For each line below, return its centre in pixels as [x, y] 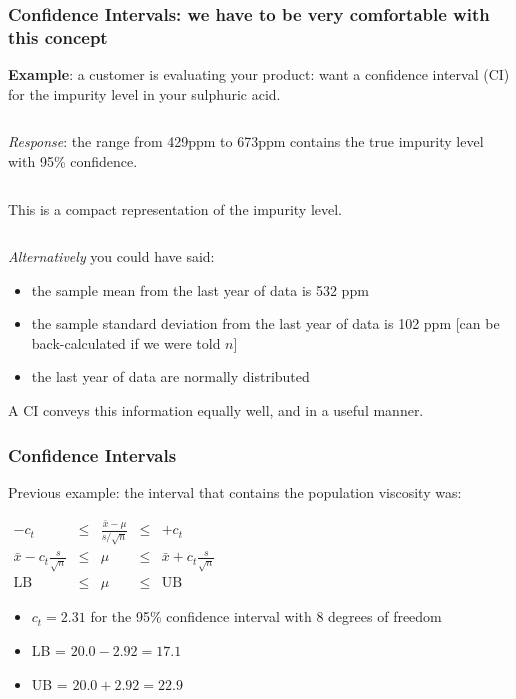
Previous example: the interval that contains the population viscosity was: [235, 491]
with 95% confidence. [73, 160]
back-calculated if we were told [126, 342]
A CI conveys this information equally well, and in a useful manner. [216, 410]
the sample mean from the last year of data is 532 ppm [200, 289]
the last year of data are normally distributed [170, 376]
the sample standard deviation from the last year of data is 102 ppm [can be [265, 323]
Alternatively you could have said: [111, 256]
